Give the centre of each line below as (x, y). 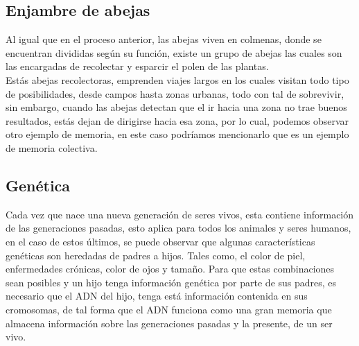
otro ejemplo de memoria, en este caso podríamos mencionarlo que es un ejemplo (177, 134)
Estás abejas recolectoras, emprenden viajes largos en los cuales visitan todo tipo (177, 79)
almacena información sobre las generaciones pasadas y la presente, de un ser (169, 323)
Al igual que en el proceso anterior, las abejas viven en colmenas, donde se (164, 39)
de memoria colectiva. (52, 147)
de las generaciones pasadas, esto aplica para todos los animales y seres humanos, (178, 228)
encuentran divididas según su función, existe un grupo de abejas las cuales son (174, 52)
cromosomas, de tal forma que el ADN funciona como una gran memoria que (169, 309)
